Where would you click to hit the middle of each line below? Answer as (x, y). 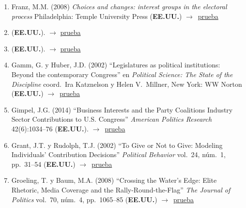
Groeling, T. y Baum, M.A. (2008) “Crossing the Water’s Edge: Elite (114, 180)
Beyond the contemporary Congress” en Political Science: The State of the (122, 74)
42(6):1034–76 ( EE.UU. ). (50, 128)
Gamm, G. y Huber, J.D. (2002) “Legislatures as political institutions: (116, 65)
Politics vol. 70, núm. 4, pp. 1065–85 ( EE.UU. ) (84, 199)
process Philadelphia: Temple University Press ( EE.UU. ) (97, 16)
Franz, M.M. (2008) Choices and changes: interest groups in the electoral (119, 6)
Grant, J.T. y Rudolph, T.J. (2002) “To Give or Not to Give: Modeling (117, 145)
